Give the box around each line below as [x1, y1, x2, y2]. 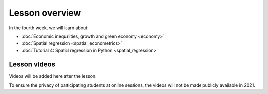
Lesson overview [9, 7, 81, 18]
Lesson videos [9, 60, 56, 68]
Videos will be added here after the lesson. [9, 73, 97, 79]
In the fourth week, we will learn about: [9, 25, 89, 31]
